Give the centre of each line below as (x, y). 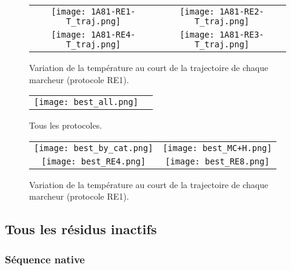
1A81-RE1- (113, 12)
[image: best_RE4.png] (94, 161)
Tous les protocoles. (66, 125)
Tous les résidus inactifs (81, 229)
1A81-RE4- (113, 35)
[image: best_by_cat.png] (94, 148)
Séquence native (45, 259)
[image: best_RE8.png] (217, 161)
